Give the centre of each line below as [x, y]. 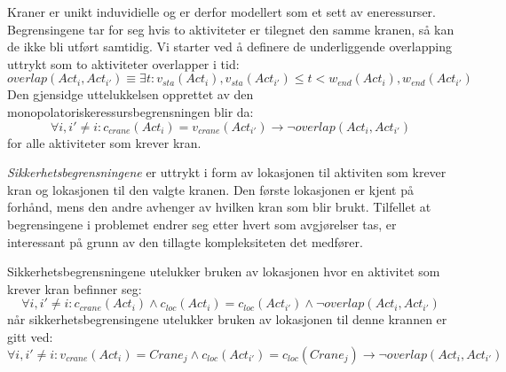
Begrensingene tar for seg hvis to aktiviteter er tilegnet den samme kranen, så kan [231, 29]
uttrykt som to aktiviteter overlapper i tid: [123, 63]
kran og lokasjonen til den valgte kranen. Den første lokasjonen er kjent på [210, 189]
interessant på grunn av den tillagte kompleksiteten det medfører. [185, 241]
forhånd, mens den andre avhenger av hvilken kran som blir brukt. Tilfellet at [219, 207]
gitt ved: [30, 336]
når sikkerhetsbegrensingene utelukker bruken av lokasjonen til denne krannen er [227, 319]
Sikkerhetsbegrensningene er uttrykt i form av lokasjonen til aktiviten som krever [227, 172]
